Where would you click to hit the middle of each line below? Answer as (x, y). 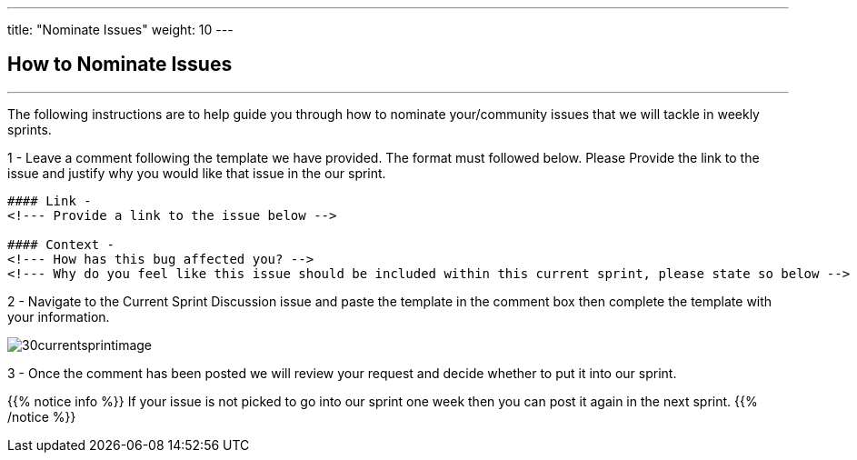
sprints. (30, 129)
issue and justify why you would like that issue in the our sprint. (197, 173)
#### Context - (61, 244)
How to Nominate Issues (120, 65)
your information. (59, 316)
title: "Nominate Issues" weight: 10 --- (120, 30)
